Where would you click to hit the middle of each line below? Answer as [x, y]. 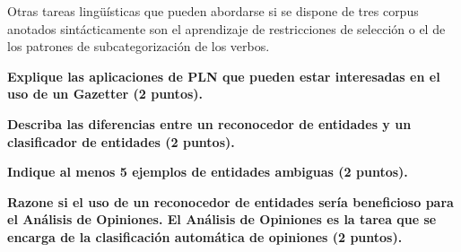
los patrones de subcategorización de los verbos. [139, 46]
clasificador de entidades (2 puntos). [121, 141]
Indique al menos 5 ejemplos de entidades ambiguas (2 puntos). [208, 172]
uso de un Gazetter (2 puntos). [105, 94]
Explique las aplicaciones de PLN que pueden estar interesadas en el [224, 76]
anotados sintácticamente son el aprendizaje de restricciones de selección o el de [226, 28]
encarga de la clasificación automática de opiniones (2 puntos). [205, 236]
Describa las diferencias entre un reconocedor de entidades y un [209, 123]
